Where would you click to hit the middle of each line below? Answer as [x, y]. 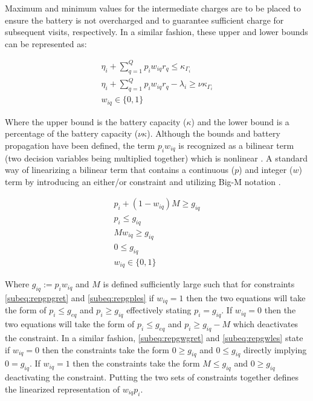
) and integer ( [266, 170]
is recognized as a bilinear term [236, 145]
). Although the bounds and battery [214, 133]
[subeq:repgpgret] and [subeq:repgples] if [79, 297]
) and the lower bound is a [240, 121]
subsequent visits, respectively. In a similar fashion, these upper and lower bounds [156, 32]
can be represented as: [46, 43]
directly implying [275, 349]
